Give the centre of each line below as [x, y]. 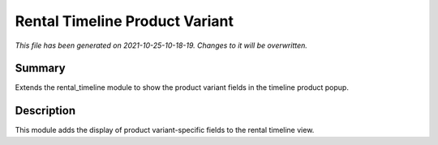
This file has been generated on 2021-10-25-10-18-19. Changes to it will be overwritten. [161, 45]
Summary [40, 68]
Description [45, 111]
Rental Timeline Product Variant [125, 21]
